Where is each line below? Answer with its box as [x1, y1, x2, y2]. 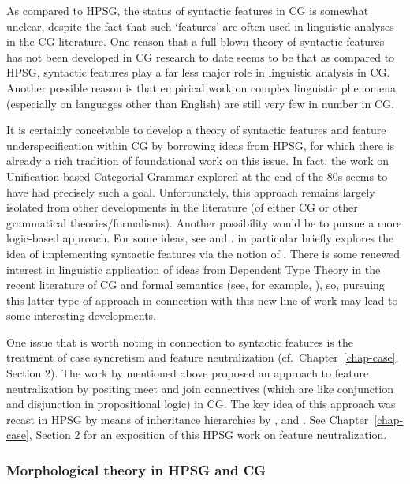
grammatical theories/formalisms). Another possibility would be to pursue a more [6, 214, 402, 231]
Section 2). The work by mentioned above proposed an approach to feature [6, 365, 369, 381]
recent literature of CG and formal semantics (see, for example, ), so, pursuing [6, 276, 385, 293]
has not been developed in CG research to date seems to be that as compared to [6, 48, 395, 65]
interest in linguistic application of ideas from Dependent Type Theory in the [6, 261, 381, 277]
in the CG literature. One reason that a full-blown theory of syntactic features [6, 33, 385, 50]
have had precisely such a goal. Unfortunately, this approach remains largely [6, 183, 375, 200]
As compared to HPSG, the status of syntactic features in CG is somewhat [6, 2, 369, 18]
